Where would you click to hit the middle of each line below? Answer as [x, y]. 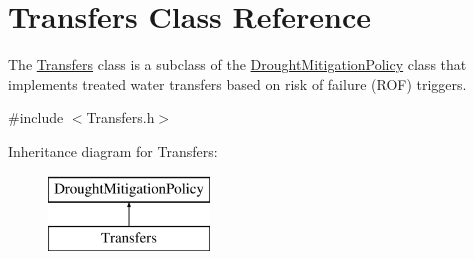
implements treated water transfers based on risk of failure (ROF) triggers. [237, 83]
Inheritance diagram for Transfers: [113, 150]
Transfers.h [120, 117]
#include [36, 117]
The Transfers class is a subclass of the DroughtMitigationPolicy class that [237, 64]
